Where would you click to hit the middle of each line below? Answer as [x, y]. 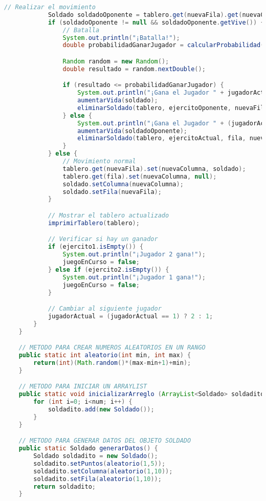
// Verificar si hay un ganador [103, 239]
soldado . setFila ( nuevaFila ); [112, 192]
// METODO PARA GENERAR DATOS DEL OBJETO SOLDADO [105, 441]
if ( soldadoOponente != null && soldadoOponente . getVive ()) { [156, 22]
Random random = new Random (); [116, 61]
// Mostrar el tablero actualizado [108, 215]
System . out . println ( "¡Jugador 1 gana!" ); [134, 277]
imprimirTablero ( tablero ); [94, 223]
